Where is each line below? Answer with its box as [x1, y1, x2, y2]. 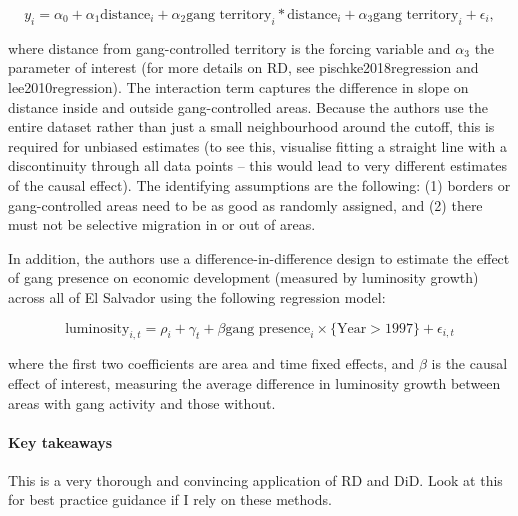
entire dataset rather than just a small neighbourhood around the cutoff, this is [8, 116, 495, 137]
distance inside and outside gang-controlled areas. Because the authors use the [8, 96, 488, 117]
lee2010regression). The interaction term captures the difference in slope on [8, 76, 469, 97]
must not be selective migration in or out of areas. [8, 214, 316, 235]
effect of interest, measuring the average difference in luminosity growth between [8, 372, 501, 393]
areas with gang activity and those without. [8, 392, 276, 413]
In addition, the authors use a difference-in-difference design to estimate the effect [8, 247, 510, 268]
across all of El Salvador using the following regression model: [8, 286, 386, 307]
